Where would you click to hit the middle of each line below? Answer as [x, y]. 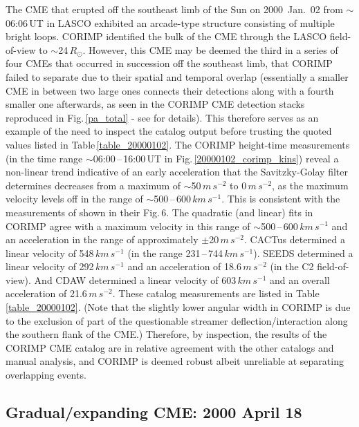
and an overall [300, 279]
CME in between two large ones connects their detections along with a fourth [170, 90]
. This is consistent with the [281, 199]
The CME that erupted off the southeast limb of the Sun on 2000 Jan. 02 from [174, 9]
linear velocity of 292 [50, 266]
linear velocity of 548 [50, 253]
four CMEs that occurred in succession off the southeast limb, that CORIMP [169, 63]
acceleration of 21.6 [46, 293]
